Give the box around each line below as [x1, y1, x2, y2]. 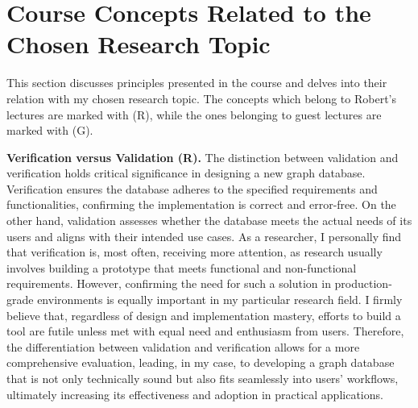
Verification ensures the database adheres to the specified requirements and [6, 180, 378, 197]
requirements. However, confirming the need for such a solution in [6, 275, 331, 292]
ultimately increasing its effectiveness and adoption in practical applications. [6, 385, 383, 402]
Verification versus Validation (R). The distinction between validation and [6, 148, 399, 165]
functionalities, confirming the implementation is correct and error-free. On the [6, 196, 396, 213]
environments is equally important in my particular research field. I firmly [37, 291, 403, 308]
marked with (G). [6, 122, 93, 139]
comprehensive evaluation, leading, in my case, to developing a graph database [6, 354, 395, 371]
